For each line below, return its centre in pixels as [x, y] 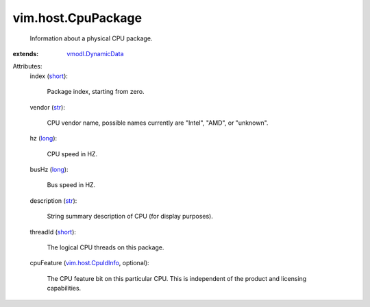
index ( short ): [49, 76]
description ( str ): [53, 200]
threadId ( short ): [53, 232]
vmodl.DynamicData [95, 53]
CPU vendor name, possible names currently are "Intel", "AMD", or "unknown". [158, 123]
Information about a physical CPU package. [91, 38]
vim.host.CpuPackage [77, 18]
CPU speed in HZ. [72, 153]
